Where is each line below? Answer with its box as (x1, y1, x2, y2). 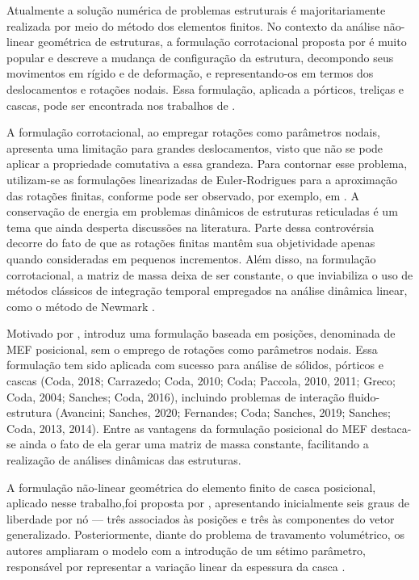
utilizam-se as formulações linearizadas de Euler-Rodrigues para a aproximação (6, 170, 397, 187)
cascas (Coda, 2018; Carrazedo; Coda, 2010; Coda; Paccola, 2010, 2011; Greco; (6, 372, 396, 389)
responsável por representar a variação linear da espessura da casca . (6, 557, 346, 574)
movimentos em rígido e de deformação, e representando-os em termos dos (6, 65, 374, 82)
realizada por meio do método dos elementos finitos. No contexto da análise (6, 17, 380, 34)
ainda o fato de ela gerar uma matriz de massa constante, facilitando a (19, 435, 369, 452)
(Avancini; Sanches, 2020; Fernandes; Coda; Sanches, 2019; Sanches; (55, 404, 391, 421)
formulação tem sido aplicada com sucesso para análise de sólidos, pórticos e (6, 356, 383, 373)
